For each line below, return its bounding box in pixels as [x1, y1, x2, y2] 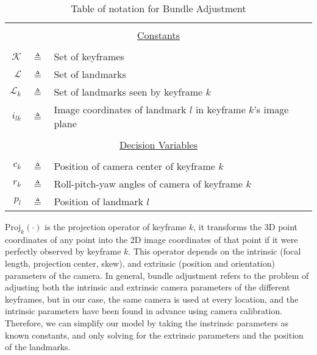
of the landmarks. [5, 340, 71, 353]
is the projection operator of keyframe [45, 220, 187, 233]
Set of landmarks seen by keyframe [54, 85, 203, 99]
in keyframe [195, 102, 246, 116]
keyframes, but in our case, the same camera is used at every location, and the [5, 292, 299, 305]
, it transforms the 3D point [193, 220, 298, 233]
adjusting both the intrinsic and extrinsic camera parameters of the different [5, 281, 290, 293]
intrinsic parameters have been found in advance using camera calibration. [5, 304, 283, 317]
